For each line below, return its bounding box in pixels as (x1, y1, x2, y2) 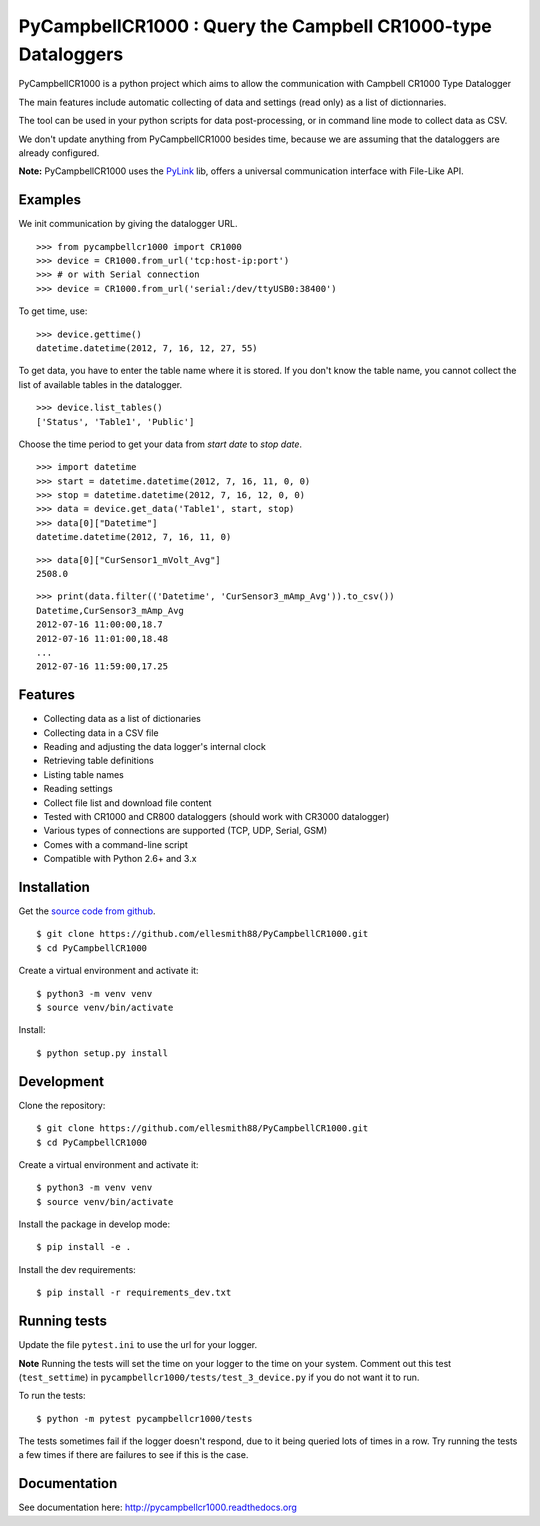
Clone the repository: (18, 1099, 106, 1111)
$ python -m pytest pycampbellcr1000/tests (36, 1413, 253, 1424)
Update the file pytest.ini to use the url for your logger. (18, 1339, 258, 1351)
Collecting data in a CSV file (43, 726, 159, 739)
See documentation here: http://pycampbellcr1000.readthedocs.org (18, 1501, 297, 1514)
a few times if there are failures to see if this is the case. (18, 1449, 249, 1461)
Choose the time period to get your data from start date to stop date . (18, 438, 303, 450)
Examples (18, 191, 82, 209)
